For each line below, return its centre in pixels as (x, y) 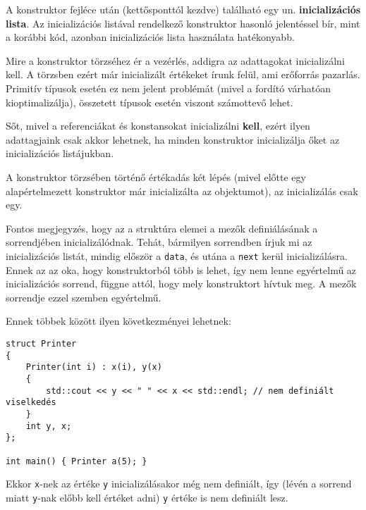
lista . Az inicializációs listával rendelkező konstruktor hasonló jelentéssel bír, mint (183, 23)
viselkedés (31, 403)
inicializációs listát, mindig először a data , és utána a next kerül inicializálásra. (177, 255)
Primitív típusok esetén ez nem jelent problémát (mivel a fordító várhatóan (168, 88)
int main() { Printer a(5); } (77, 461)
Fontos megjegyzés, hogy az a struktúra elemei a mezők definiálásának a (162, 228)
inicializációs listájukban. (60, 153)
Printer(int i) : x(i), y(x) (94, 367)
